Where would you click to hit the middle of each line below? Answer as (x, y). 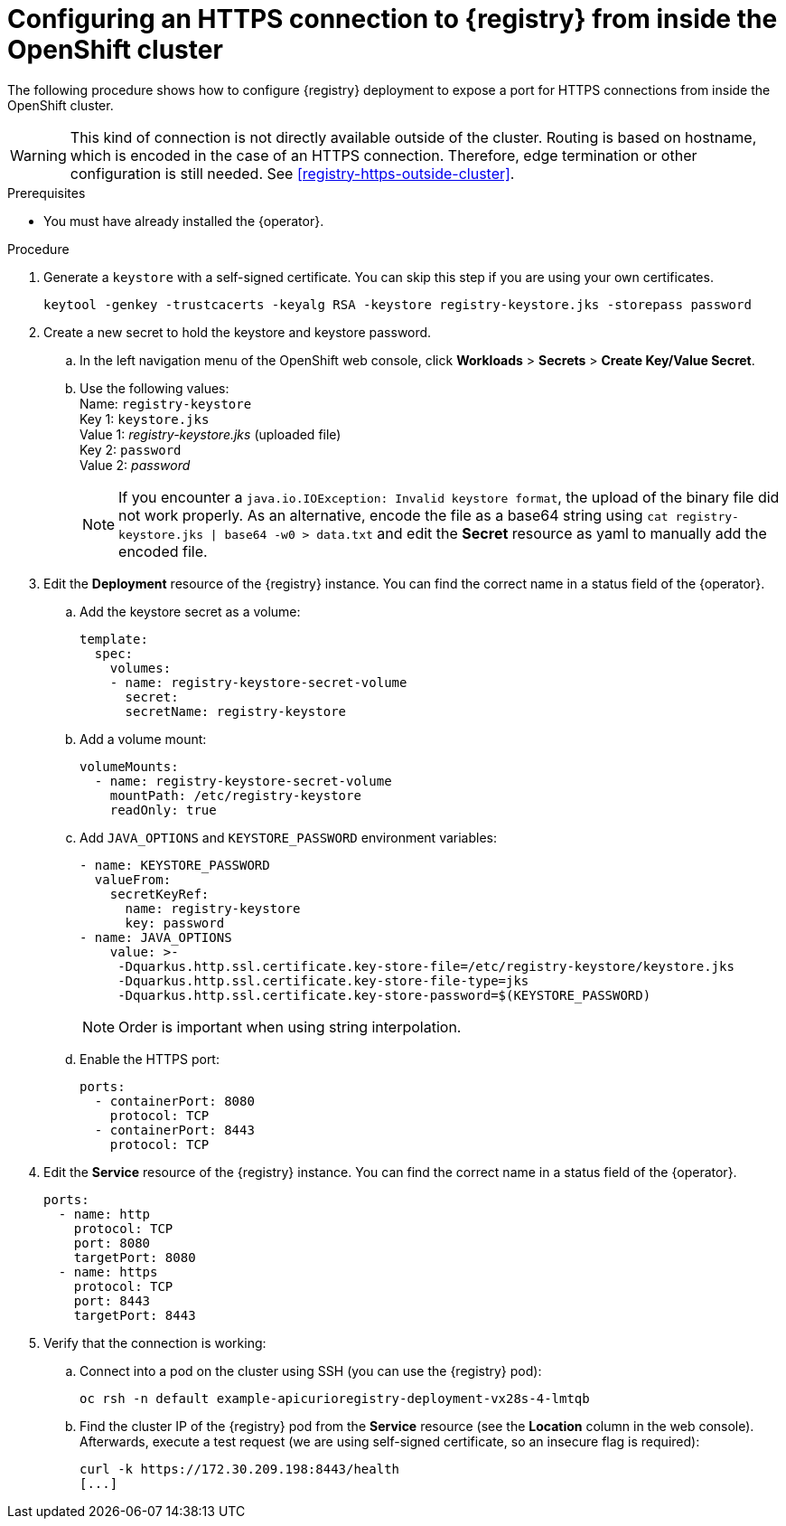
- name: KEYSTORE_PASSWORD (175, 865)
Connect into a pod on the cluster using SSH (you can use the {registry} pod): (311, 1371)
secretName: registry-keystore (236, 711)
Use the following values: (154, 388)
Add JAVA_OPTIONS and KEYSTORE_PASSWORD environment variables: (289, 837)
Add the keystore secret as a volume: (190, 611)
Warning (38, 155)
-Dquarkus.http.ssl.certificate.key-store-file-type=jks (323, 980)
